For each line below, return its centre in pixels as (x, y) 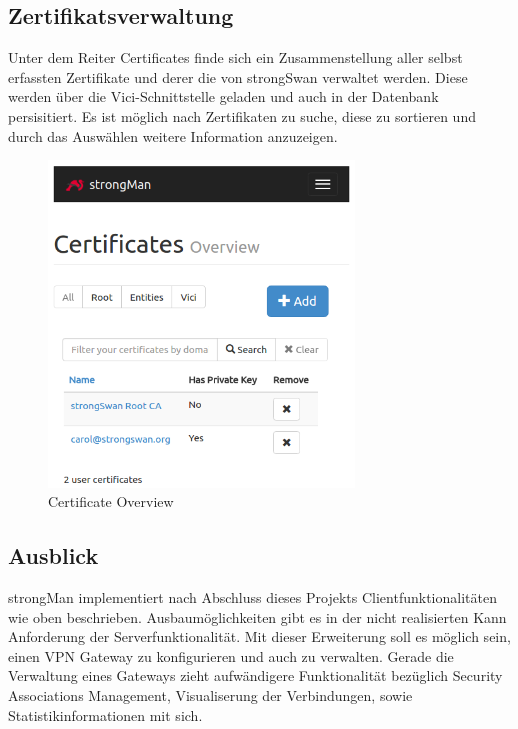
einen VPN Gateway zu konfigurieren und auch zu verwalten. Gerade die (231, 655)
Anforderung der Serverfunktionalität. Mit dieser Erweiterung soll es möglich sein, (259, 636)
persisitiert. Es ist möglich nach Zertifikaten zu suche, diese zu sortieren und (242, 115)
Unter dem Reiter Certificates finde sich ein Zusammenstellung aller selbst (235, 57)
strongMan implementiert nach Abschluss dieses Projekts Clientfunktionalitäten (252, 596)
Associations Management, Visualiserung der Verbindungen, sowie (210, 694)
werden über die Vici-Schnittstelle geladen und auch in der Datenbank (223, 96)
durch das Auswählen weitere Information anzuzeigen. (173, 135)
